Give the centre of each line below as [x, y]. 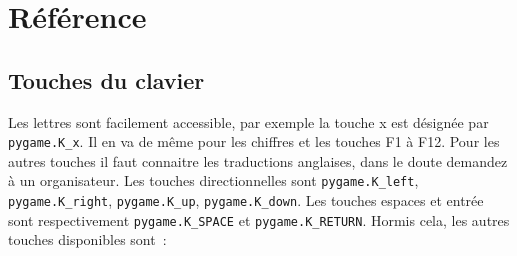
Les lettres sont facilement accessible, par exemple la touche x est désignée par [248, 121]
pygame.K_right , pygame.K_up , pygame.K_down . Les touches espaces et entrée [246, 200]
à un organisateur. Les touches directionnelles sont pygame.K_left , [213, 180]
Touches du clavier [106, 79]
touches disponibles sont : [87, 239]
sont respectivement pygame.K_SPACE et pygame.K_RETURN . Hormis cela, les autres [259, 219]
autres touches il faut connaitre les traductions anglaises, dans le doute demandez [258, 160]
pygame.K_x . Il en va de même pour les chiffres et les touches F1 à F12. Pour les [254, 141]
